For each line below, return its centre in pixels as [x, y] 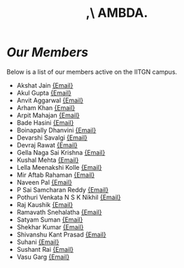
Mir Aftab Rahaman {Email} [56, 175]
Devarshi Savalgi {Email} [52, 138]
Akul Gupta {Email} [44, 93]
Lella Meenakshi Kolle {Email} [59, 167]
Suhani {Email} [38, 242]
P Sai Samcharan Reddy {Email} [63, 189]
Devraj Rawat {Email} [47, 145]
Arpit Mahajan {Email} [48, 115]
